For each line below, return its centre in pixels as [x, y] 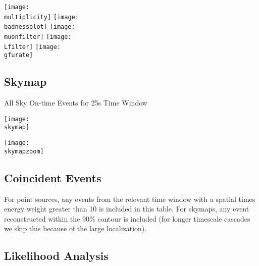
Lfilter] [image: [33, 47]
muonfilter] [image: [38, 37]
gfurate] [19, 55]
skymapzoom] [24, 151]
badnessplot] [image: [40, 27]
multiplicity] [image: [41, 17]
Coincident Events [53, 177]
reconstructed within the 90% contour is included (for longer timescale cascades [127, 218]
